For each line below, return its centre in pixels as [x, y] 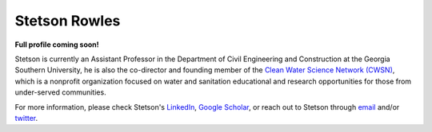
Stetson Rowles [68, 21]
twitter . [26, 118]
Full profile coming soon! [57, 45]
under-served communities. [61, 92]
